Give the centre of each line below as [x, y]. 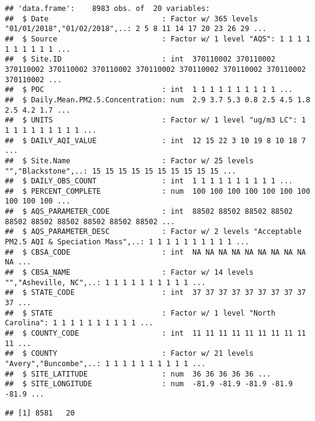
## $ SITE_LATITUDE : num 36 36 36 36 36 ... [138, 374]
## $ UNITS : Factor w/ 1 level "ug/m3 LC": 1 [155, 120]
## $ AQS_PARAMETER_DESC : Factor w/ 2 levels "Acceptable [153, 232]
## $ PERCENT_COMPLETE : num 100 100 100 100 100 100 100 [158, 191]
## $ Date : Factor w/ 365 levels [132, 19]
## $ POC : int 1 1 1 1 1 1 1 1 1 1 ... [149, 90]
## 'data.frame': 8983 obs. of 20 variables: [108, 9]
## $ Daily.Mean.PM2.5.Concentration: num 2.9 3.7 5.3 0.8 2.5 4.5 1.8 [158, 100]
